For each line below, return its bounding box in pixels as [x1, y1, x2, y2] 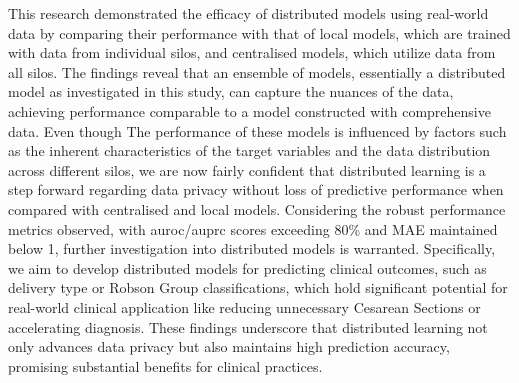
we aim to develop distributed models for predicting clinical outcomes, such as [8, 257, 487, 278]
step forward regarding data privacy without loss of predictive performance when [8, 179, 504, 200]
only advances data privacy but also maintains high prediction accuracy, [8, 336, 450, 357]
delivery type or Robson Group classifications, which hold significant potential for [8, 277, 508, 298]
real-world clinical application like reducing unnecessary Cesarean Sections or [8, 296, 481, 317]
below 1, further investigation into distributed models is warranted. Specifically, [8, 238, 496, 259]
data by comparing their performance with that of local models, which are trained [8, 22, 511, 43]
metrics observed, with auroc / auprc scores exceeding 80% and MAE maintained [8, 218, 498, 239]
